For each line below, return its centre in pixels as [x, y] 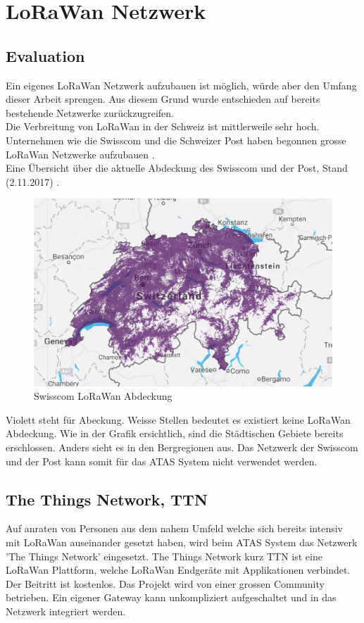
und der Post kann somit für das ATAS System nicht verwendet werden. [162, 461]
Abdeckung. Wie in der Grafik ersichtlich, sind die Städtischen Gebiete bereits [175, 433]
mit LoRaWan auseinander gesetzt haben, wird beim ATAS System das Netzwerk [182, 542]
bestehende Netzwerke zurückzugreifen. [90, 112]
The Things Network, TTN [107, 499]
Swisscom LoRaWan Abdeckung [103, 396]
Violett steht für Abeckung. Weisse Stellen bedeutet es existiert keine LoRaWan [178, 419]
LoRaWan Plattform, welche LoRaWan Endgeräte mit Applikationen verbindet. [178, 570]
